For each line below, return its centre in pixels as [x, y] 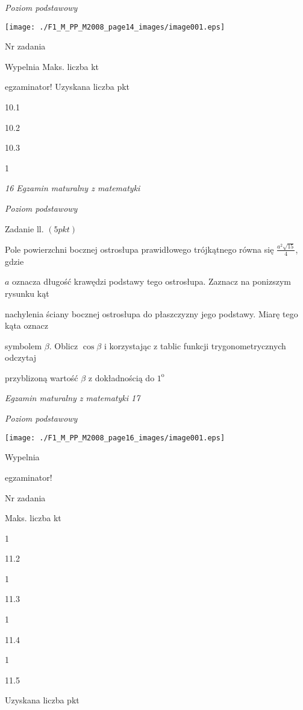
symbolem [23, 345]
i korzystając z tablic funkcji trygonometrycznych [195, 345]
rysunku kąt [27, 293]
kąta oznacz [27, 325]
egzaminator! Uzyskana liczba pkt [67, 87]
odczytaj [21, 357]
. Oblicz [64, 345]
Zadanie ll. [24, 228]
